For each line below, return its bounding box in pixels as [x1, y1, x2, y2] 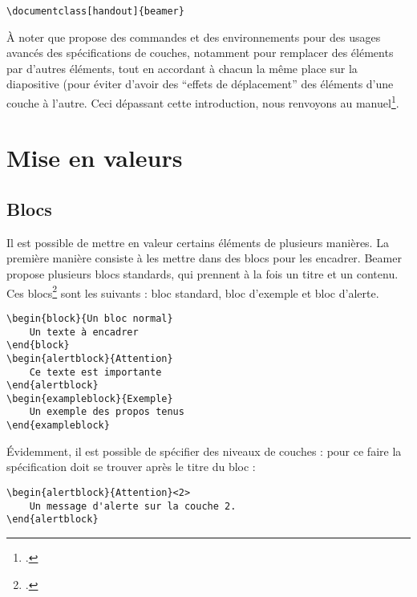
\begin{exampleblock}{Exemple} [6, 392, 173, 404]
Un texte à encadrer [29, 326, 139, 338]
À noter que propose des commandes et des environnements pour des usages [6, 28, 381, 45]
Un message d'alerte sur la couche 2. [29, 500, 237, 512]
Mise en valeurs [6, 141, 183, 174]
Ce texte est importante [29, 366, 162, 378]
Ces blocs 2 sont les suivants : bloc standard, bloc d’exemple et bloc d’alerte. [6, 282, 379, 301]
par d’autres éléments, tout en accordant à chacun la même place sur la [6, 59, 358, 76]
